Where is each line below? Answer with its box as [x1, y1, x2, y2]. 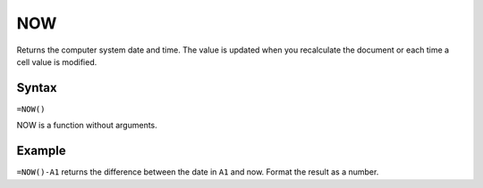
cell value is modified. [16, 56, 97, 67]
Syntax [16, 80, 57, 95]
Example [16, 143, 66, 159]
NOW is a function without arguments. [16, 120, 158, 131]
